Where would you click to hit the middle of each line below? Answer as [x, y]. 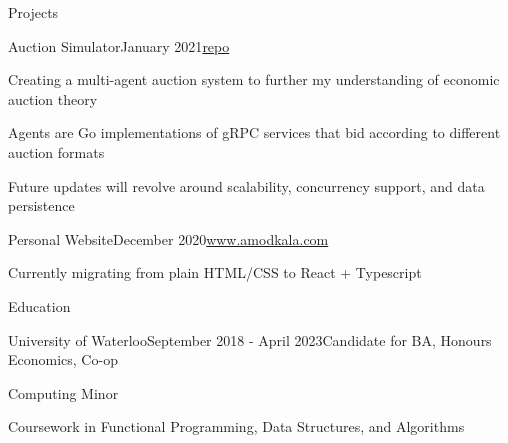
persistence [41, 205]
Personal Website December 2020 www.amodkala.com [168, 238]
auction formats [56, 151]
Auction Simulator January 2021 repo [119, 45]
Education [39, 305]
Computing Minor [63, 392]
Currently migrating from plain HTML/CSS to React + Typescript [215, 272]
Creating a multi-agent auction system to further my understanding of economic [254, 79]
